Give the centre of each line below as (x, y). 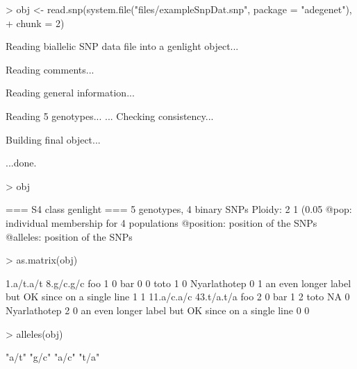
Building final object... (53, 139)
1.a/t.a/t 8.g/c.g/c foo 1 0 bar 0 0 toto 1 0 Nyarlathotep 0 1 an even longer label (178, 283)
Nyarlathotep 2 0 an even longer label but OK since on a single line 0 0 (158, 310)
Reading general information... (70, 93)
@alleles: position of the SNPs (69, 236)
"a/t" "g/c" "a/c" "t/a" (53, 357)
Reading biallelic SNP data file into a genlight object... (122, 46)
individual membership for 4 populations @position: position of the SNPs (161, 222)
